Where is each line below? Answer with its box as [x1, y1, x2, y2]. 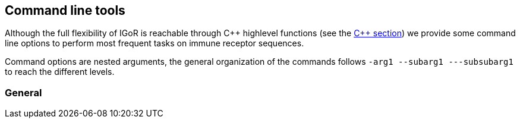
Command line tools [5, 3, 125, 18]
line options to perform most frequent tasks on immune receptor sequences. [5, 38, 304, 49]
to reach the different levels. [5, 67, 115, 77]
